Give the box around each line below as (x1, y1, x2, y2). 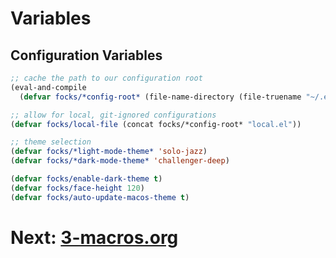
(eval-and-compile (10, 82, 87, 92)
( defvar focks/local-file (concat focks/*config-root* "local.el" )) (10, 119, 302, 129)
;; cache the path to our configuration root (10, 73, 203, 83)
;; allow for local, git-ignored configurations (10, 110, 217, 120)
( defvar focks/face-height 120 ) (10, 183, 145, 193)
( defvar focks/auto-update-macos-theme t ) (10, 192, 190, 202)
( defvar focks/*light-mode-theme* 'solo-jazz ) (10, 147, 208, 157)
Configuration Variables (10, 47, 163, 64)
